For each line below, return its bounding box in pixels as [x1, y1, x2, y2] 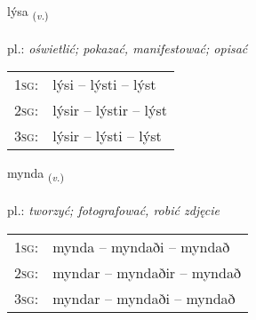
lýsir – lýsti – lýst [52, 125, 162, 147]
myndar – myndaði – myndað [52, 287, 236, 308]
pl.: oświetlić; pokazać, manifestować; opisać [7, 38, 248, 57]
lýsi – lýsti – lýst [52, 74, 156, 95]
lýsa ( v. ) [7, 2, 49, 22]
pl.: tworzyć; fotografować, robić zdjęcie [7, 201, 220, 220]
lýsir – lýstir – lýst [52, 100, 168, 121]
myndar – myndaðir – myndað [52, 261, 241, 283]
